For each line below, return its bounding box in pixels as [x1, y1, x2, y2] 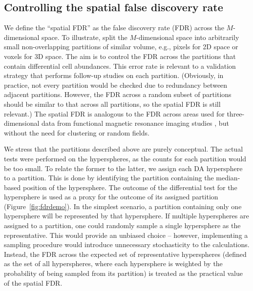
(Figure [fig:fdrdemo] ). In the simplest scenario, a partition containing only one [4, 201, 242, 211]
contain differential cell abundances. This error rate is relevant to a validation [4, 60, 236, 71]
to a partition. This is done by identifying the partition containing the [4, 173, 214, 183]
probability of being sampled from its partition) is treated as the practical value [4, 268, 243, 278]
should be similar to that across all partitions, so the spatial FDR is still [4, 98, 221, 109]
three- [227, 108, 245, 118]
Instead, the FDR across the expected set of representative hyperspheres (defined [4, 249, 247, 259]
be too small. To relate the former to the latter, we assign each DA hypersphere [4, 163, 243, 173]
